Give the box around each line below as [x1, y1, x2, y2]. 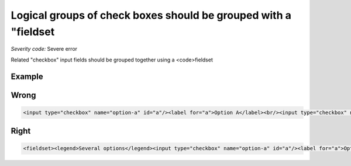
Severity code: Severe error [11, 46, 78, 53]
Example [11, 71, 43, 81]
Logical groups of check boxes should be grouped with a [11, 9, 292, 22]
